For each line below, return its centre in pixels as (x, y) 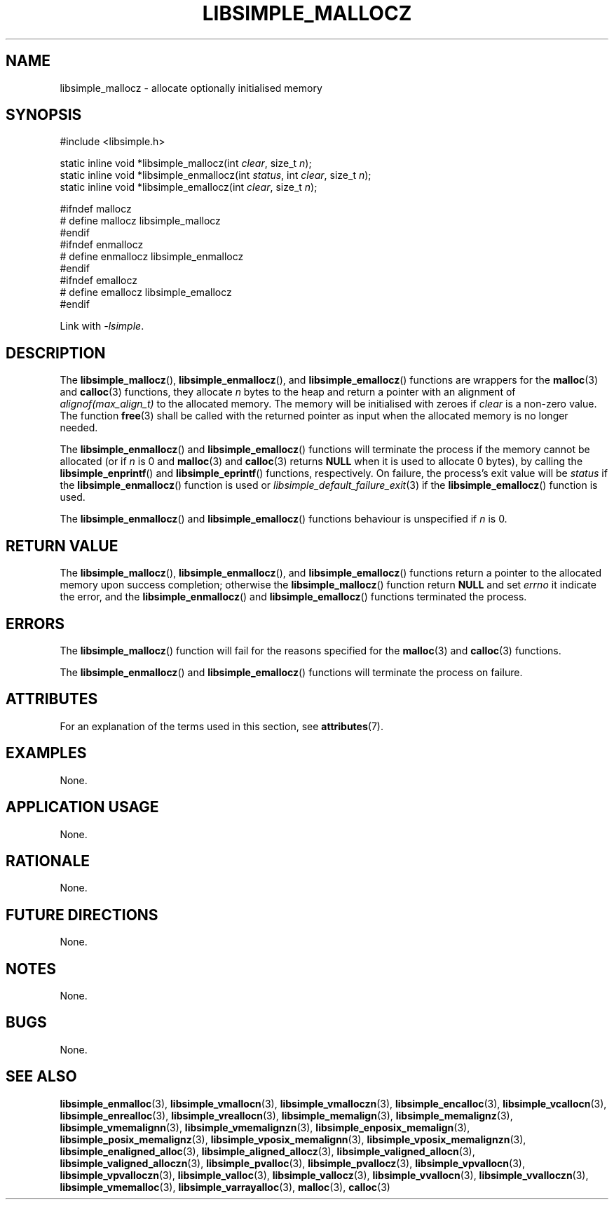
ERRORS (35, 624)
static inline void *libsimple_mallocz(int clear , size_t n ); (186, 163)
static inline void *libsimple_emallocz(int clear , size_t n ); (189, 187)
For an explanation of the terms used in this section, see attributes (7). (221, 726)
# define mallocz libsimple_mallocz (140, 221)
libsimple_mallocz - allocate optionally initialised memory (191, 88)
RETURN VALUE (62, 546)
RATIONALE (48, 861)
